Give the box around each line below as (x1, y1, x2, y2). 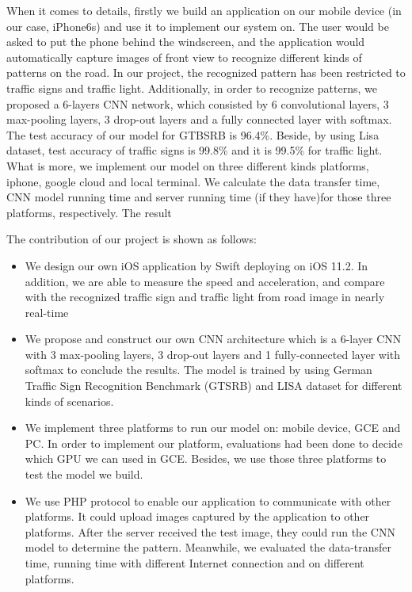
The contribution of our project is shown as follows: (6, 231, 257, 247)
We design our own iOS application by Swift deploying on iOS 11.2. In (25, 257, 368, 273)
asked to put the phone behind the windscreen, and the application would (6, 33, 365, 50)
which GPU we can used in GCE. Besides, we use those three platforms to (25, 450, 387, 467)
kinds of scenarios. (25, 392, 114, 409)
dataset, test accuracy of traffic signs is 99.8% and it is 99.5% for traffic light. (6, 142, 383, 159)
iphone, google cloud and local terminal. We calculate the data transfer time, (6, 173, 380, 189)
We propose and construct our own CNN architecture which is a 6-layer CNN (25, 330, 402, 347)
